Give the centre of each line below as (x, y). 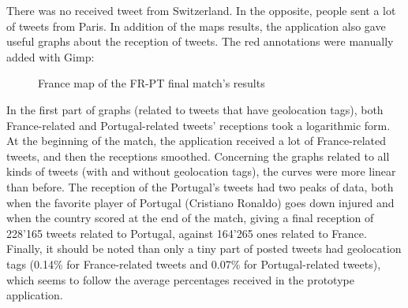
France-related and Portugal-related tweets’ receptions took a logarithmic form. (198, 125)
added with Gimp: (51, 56)
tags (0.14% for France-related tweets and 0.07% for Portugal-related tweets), (194, 263)
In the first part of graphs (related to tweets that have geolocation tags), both (195, 109)
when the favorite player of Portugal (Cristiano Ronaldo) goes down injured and (200, 202)
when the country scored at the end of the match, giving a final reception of (190, 218)
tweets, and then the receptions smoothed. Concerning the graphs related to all (198, 156)
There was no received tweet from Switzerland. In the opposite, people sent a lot (201, 10)
